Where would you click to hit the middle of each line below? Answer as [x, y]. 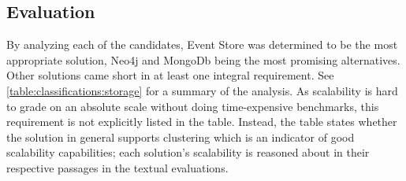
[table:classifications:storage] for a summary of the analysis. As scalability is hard [202, 90]
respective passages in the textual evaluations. [117, 167]
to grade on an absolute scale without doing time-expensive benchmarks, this [193, 106]
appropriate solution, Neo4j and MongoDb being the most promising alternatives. [203, 59]
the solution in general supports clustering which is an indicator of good [181, 137]
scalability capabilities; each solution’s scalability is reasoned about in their [188, 152]
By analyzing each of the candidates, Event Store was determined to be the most [202, 44]
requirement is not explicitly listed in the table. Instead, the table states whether [202, 122]
